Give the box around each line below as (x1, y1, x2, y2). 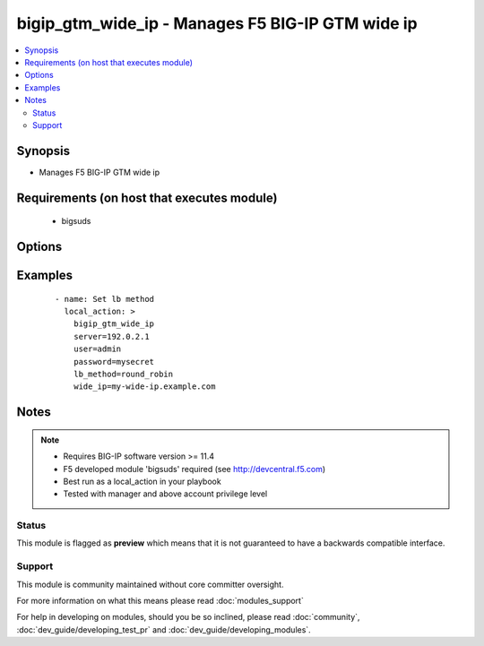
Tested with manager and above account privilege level (63, 488, 268, 499)
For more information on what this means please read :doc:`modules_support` (16, 596, 304, 606)
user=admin (73, 344, 122, 354)
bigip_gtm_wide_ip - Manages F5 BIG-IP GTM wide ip (16, 13, 418, 33)
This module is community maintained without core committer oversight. (16, 579, 284, 590)
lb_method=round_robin (73, 368, 174, 379)
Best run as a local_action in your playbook (63, 476, 221, 487)
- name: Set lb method (55, 294, 155, 304)
